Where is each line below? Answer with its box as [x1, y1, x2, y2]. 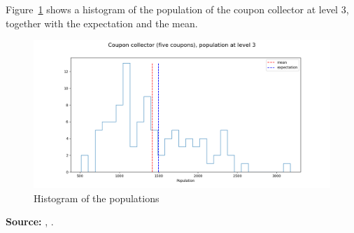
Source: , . [6, 214, 54, 229]
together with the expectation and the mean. [6, 15, 198, 30]
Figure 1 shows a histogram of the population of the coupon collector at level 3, [6, 2, 349, 16]
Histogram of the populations [34, 190, 160, 205]
